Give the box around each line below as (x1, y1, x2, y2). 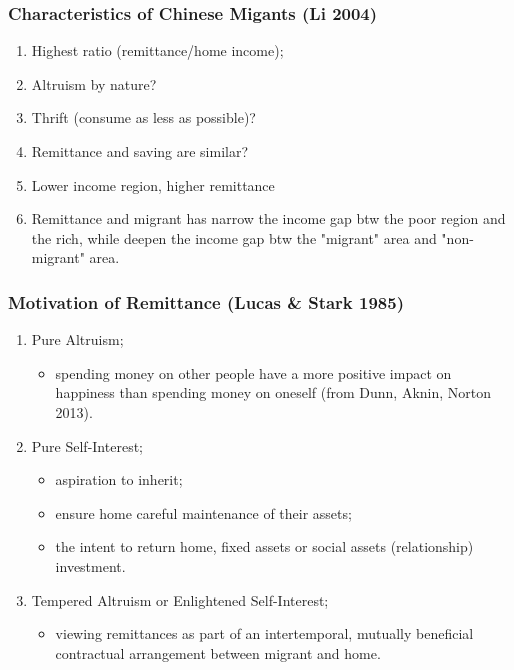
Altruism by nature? (31, 73, 157, 94)
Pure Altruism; (31, 329, 124, 350)
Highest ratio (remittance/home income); (31, 40, 284, 61)
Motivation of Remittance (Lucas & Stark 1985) (8, 289, 404, 314)
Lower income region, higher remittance (31, 174, 275, 195)
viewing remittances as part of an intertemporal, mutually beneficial (55, 623, 474, 644)
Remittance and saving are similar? (31, 141, 249, 161)
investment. (55, 555, 126, 576)
